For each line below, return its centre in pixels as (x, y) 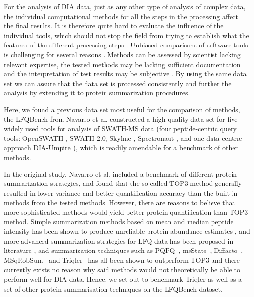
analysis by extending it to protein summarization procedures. (97, 93)
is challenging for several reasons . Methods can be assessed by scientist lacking (122, 54)
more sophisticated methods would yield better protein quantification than (116, 212)
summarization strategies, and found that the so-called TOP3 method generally (123, 183)
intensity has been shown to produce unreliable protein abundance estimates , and (127, 231)
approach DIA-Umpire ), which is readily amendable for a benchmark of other (121, 148)
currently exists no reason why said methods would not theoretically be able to (122, 269)
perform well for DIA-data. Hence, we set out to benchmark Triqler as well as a (123, 279)
